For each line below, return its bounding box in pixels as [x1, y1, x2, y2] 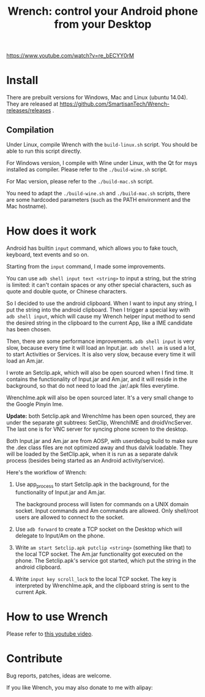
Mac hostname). [6, 202, 48, 210]
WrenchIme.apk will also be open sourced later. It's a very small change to [6, 394, 194, 401]
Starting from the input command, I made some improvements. [6, 263, 166, 270]
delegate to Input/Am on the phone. [15, 532, 105, 539]
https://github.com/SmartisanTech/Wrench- [59, 100, 170, 108]
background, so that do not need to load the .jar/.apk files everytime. [6, 382, 179, 389]
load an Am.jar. [6, 357, 44, 364]
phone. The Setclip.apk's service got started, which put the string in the [15, 556, 196, 564]
